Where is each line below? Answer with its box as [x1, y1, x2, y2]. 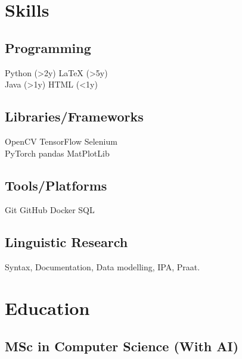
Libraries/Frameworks [5, 107, 144, 126]
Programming [5, 38, 91, 57]
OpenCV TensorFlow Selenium [5, 135, 117, 147]
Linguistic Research [5, 233, 128, 251]
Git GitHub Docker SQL [5, 204, 95, 216]
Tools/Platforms [5, 176, 107, 194]
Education [5, 295, 90, 320]
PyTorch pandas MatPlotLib [5, 146, 110, 159]
